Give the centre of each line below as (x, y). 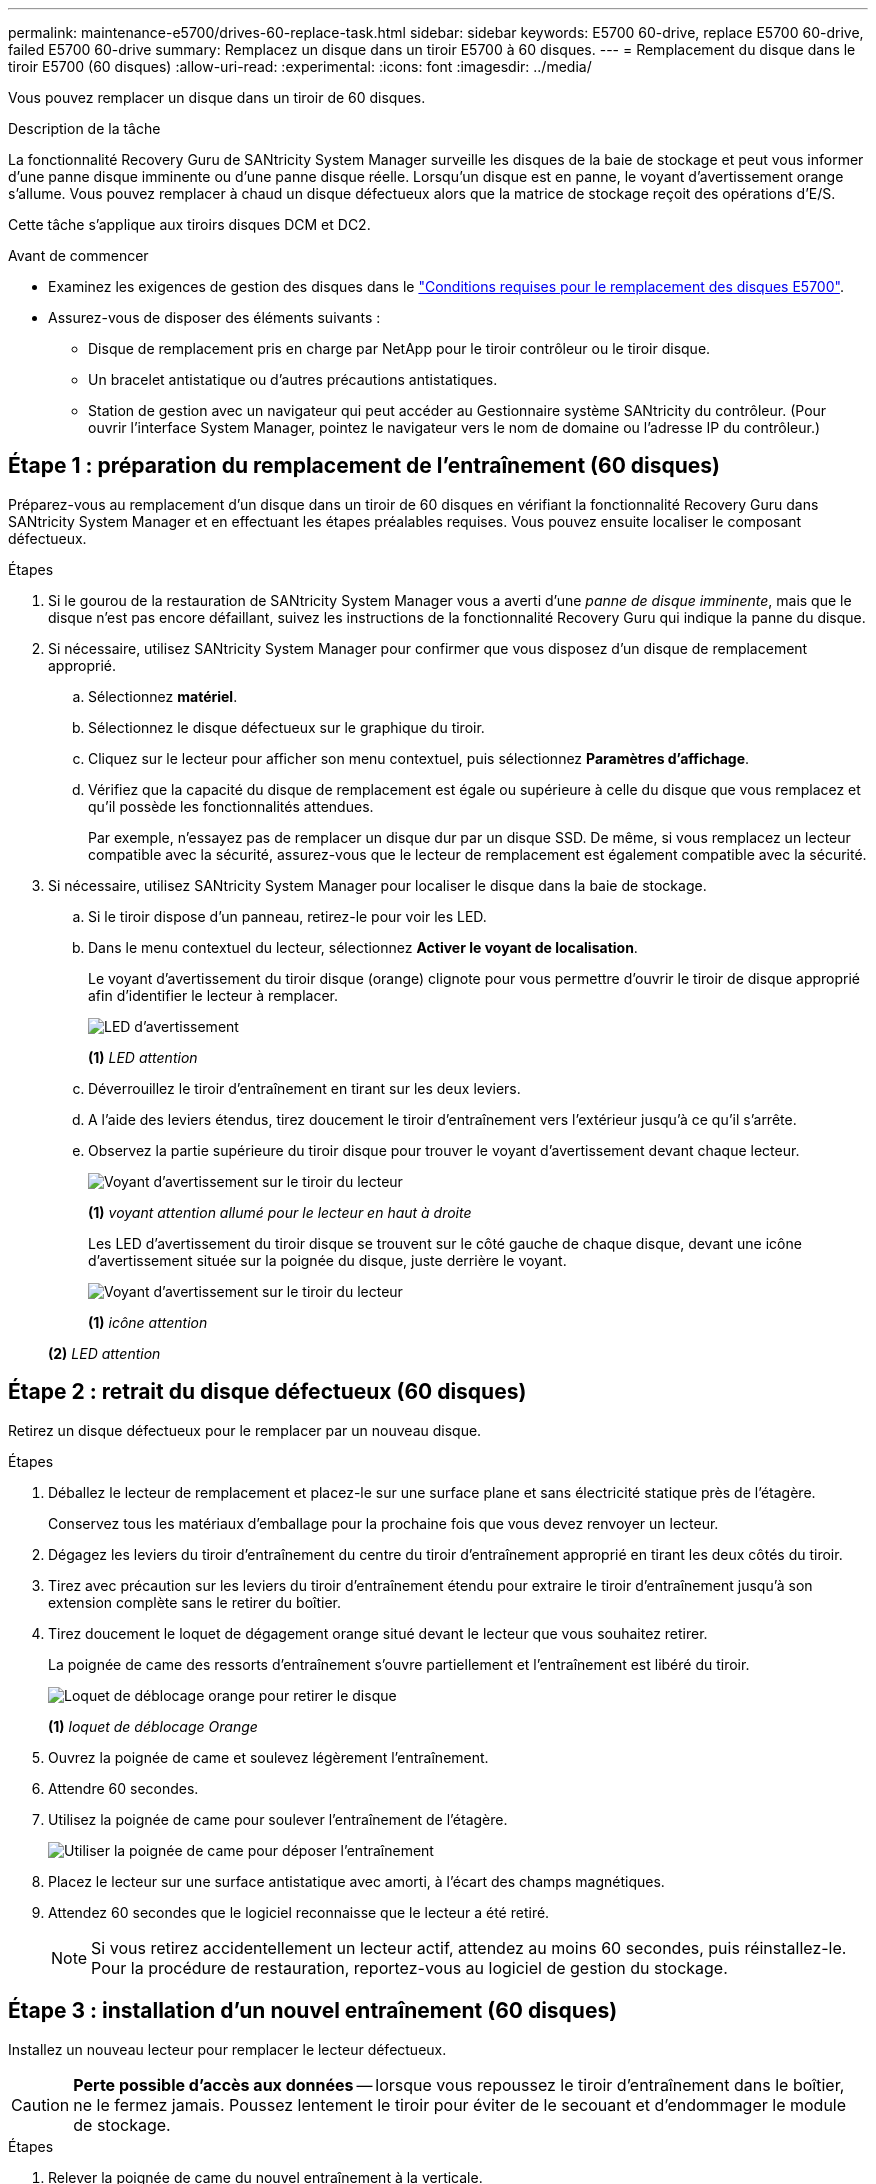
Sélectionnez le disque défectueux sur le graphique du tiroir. (286, 727)
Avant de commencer (78, 255)
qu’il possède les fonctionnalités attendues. (231, 806)
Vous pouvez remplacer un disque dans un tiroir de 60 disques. (217, 97)
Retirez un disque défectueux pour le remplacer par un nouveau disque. (245, 1430)
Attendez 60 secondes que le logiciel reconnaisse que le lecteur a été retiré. (299, 1912)
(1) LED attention (143, 1057)
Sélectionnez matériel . (163, 696)
